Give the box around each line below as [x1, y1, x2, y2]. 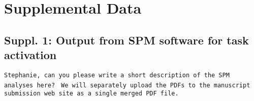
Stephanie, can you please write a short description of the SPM [4, 71, 230, 79]
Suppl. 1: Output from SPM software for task [4, 32, 249, 47]
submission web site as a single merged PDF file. [4, 90, 179, 97]
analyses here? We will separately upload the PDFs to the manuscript [4, 81, 250, 89]
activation [4, 47, 57, 63]
